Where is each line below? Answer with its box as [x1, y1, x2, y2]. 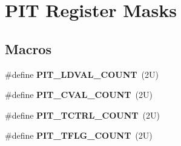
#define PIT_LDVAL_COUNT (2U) [5, 68, 159, 80]
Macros [5, 39, 51, 58]
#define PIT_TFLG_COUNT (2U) [5, 129, 153, 142]
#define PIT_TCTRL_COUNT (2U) [5, 108, 160, 121]
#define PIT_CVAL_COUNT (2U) [5, 88, 153, 101]
